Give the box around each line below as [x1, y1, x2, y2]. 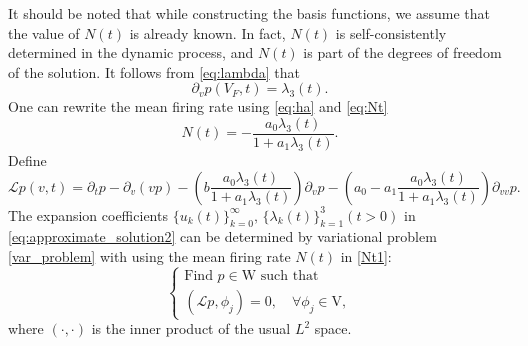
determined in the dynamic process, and [8, 42, 254, 63]
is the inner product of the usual [91, 318, 291, 339]
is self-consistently [335, 22, 447, 43]
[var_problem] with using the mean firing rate [8, 246, 291, 267]
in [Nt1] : [340, 246, 392, 267]
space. [314, 318, 352, 339]
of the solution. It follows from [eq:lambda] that [8, 61, 300, 82]
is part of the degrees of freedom [303, 42, 502, 63]
